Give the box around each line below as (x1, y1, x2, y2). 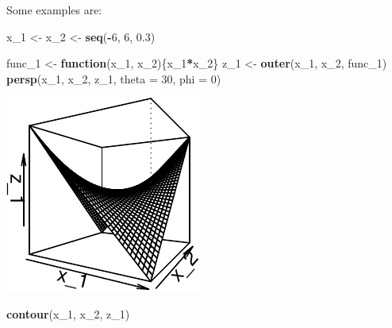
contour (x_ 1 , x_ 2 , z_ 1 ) (6, 305, 130, 322)
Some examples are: (6, 2, 102, 17)
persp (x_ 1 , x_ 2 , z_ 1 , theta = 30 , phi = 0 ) (6, 70, 221, 87)
